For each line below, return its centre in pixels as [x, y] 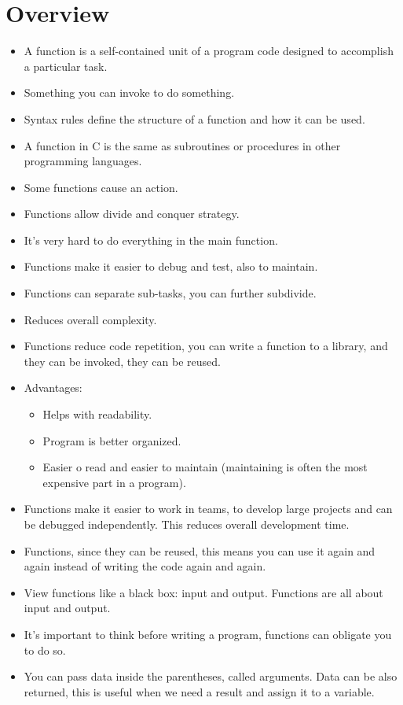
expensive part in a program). [114, 482]
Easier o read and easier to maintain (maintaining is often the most [205, 467]
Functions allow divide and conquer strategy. [132, 214]
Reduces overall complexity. [90, 319]
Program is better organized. [112, 440]
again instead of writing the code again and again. [145, 566]
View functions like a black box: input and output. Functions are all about [203, 592]
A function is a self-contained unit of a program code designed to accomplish [209, 51]
